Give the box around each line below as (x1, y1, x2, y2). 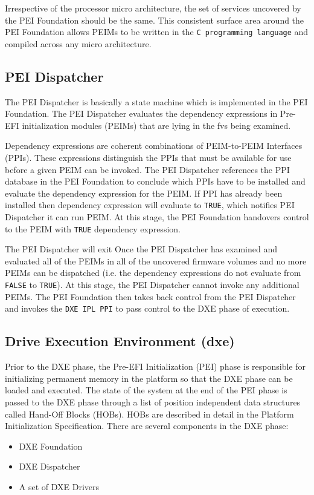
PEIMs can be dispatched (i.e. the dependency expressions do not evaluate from (5, 266, 301, 279)
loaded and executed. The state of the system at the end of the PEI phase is (5, 384, 287, 396)
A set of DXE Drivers (19, 480, 100, 493)
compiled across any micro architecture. (5, 37, 152, 50)
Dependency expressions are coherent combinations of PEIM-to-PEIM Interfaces (5, 139, 303, 152)
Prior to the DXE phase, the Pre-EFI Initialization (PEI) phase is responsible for (5, 360, 306, 373)
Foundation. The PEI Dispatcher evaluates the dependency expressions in (5, 107, 278, 120)
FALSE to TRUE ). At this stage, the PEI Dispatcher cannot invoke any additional (5, 278, 300, 291)
